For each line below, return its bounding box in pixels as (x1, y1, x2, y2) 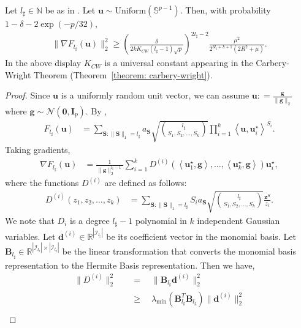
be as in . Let (45, 4, 96, 16)
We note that (5, 214, 55, 226)
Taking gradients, (5, 143, 70, 156)
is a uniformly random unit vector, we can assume (61, 89, 250, 102)
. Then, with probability (180, 4, 271, 16)
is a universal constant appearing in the (104, 56, 253, 69)
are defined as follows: (104, 176, 187, 189)
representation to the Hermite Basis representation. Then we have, (5, 258, 255, 271)
